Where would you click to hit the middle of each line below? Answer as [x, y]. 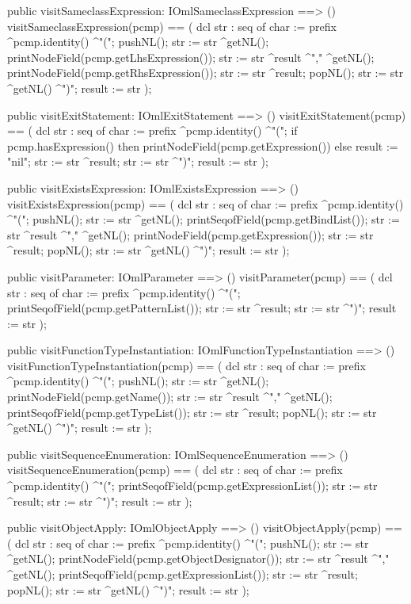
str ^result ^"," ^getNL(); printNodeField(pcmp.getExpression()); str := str [190, 234]
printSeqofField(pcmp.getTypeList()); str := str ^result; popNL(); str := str [192, 412]
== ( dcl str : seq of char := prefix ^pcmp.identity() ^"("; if [152, 130]
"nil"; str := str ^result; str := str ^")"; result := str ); [138, 161]
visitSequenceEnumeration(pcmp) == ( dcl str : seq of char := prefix [175, 470]
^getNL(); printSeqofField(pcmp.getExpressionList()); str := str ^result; [183, 574]
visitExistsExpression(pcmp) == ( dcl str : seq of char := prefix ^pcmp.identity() [205, 203]
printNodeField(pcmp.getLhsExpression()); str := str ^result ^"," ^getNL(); [191, 57]
